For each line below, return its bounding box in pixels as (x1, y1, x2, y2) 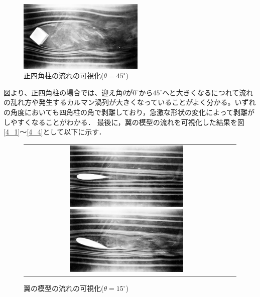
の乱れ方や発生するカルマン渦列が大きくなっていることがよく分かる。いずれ (4, 97, 256, 107)
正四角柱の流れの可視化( (24, 70, 104, 81)
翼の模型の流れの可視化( (24, 283, 104, 293)
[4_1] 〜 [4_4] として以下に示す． (4, 126, 106, 137)
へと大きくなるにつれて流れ (162, 87, 253, 97)
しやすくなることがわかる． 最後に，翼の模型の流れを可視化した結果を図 (4, 116, 244, 127)
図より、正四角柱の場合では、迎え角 (4, 87, 123, 97)
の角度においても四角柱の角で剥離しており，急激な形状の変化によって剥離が (4, 107, 254, 117)
